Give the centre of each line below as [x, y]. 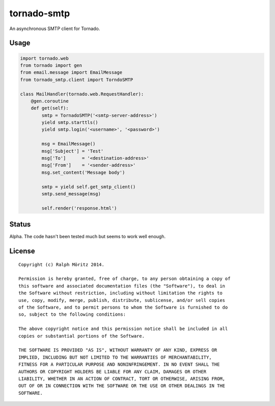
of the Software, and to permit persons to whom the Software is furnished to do [123, 307]
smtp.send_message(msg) [71, 194]
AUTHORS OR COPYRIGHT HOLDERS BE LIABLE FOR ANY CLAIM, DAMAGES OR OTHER [113, 372]
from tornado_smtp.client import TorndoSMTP [77, 80]
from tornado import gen [51, 65]
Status [20, 224]
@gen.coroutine [50, 101]
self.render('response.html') [79, 208]
